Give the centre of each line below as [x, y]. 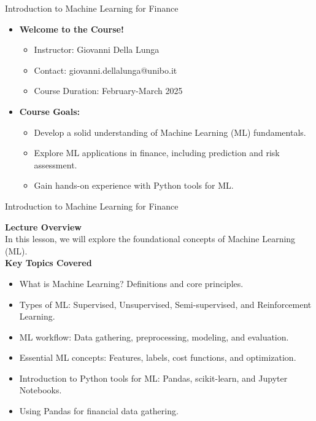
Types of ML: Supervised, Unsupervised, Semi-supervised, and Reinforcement [165, 304]
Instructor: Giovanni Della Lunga [97, 49]
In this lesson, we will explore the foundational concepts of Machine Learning [150, 239]
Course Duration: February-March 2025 [108, 91]
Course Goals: [49, 111]
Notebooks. [40, 390]
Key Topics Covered [48, 263]
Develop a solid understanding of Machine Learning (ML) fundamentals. [170, 132]
